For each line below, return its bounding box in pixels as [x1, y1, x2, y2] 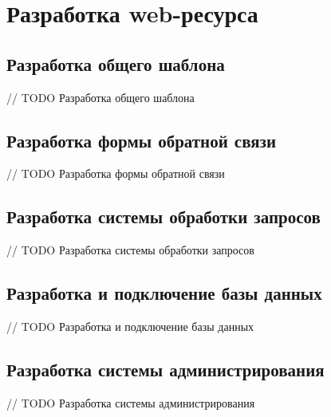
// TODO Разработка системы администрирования [6, 394, 255, 411]
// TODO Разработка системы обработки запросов [6, 242, 254, 258]
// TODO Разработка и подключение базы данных [6, 317, 254, 334]
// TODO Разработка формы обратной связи [6, 165, 225, 182]
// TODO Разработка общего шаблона [6, 89, 195, 105]
